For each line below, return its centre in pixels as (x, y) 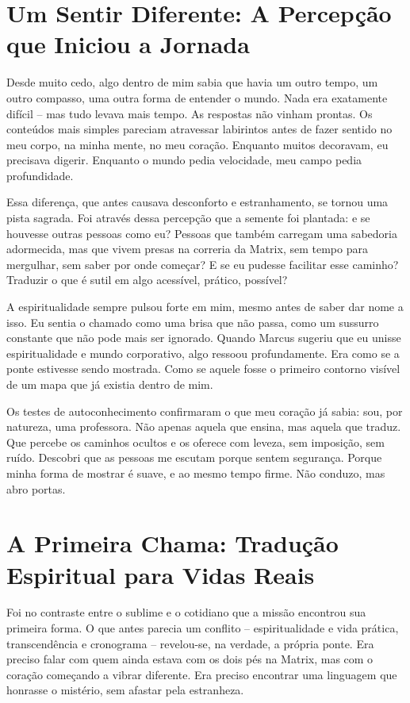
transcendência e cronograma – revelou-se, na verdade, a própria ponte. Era (190, 643)
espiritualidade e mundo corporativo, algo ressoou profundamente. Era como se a (203, 353)
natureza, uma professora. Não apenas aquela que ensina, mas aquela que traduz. (204, 426)
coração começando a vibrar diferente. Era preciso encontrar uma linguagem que (202, 674)
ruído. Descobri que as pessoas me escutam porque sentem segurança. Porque (194, 457)
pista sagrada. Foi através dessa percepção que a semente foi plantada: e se (188, 218)
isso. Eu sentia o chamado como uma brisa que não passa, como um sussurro (193, 322)
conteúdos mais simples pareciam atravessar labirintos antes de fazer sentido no (199, 129)
